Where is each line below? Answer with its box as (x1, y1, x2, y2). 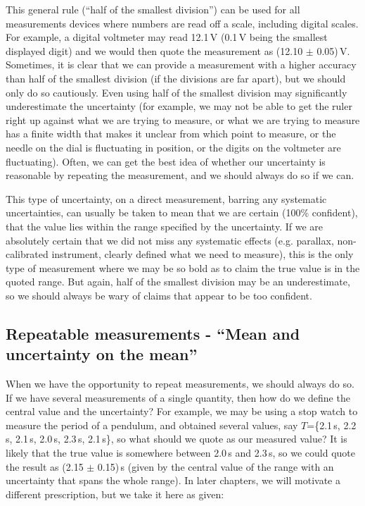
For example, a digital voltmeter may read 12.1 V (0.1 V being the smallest (6, 30, 328, 44)
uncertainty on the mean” (6, 343, 198, 365)
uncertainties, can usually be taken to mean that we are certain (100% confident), (6, 205, 358, 220)
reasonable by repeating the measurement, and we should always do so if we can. (6, 168, 354, 183)
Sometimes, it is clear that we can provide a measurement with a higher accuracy (6, 57, 357, 72)
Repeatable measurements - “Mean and (6, 322, 300, 344)
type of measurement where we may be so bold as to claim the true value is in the (6, 260, 360, 275)
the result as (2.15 (6, 459, 84, 474)
